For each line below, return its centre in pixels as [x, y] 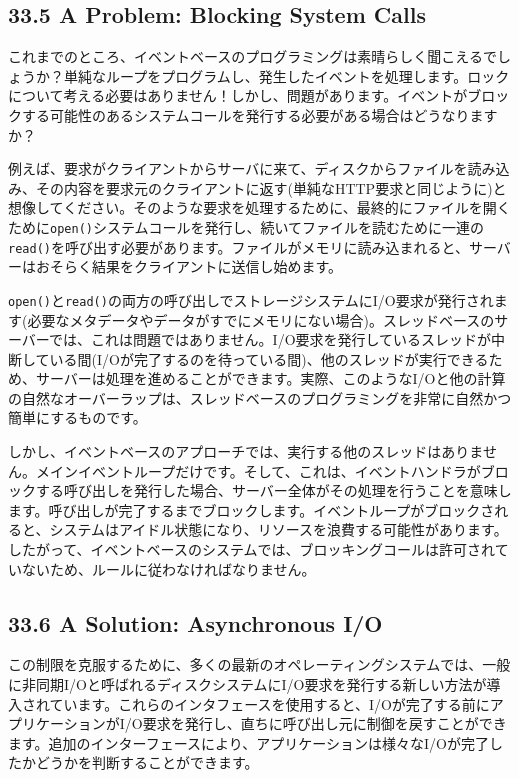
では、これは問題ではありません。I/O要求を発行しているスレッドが [270, 339]
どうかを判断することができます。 [147, 762]
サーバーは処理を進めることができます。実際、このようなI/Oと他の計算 [270, 378]
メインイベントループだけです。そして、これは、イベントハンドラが [258, 470]
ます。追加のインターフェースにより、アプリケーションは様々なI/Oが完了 [248, 742]
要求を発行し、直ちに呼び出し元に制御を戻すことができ [324, 723]
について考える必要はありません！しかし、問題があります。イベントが [238, 95]
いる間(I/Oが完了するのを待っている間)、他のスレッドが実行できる [269, 358]
